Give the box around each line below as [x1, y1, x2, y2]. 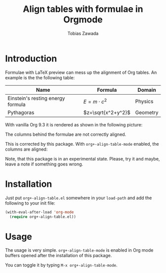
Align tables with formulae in [23, 3, 143, 15]
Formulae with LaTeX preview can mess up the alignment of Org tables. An [5, 69, 157, 75]
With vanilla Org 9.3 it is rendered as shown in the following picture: [5, 121, 143, 127]
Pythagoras [7, 109, 35, 116]
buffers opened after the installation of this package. [5, 253, 112, 259]
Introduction [5, 53, 57, 64]
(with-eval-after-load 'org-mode [5, 210, 74, 215]
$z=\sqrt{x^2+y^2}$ [83, 109, 131, 116]
